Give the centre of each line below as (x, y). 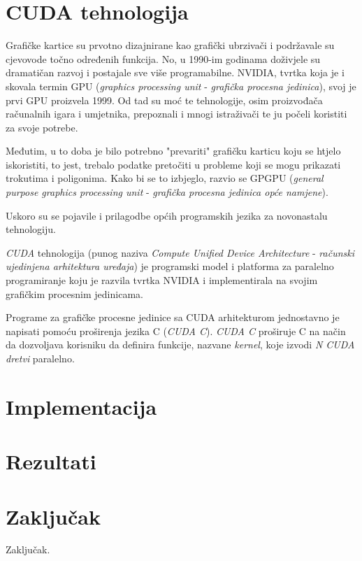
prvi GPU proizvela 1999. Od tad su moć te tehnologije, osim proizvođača (164, 100)
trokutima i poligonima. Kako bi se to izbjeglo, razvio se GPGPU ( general (165, 178)
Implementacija (81, 406)
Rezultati (51, 461)
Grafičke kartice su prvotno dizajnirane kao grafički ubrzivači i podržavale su (170, 45)
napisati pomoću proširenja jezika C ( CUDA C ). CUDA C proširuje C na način (176, 331)
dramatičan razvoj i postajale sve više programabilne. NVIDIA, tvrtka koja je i (175, 72)
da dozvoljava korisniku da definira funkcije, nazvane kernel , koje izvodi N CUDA (180, 345)
